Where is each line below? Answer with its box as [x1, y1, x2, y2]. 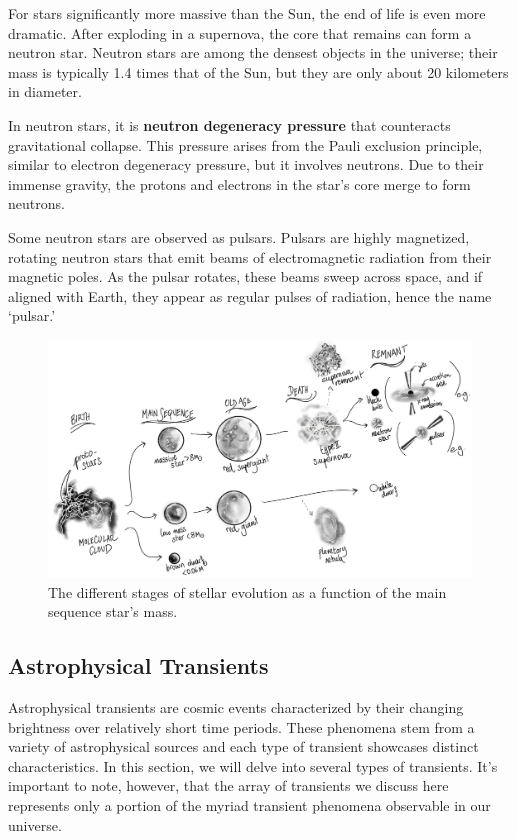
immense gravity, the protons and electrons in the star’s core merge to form [8, 173, 471, 194]
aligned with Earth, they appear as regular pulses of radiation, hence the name [8, 285, 492, 306]
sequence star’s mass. [48, 601, 178, 622]
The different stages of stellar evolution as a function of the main [48, 581, 447, 602]
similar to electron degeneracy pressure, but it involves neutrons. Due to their [8, 154, 484, 175]
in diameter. [8, 81, 82, 102]
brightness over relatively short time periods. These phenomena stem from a [8, 716, 475, 737]
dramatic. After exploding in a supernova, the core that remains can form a [8, 22, 472, 43]
